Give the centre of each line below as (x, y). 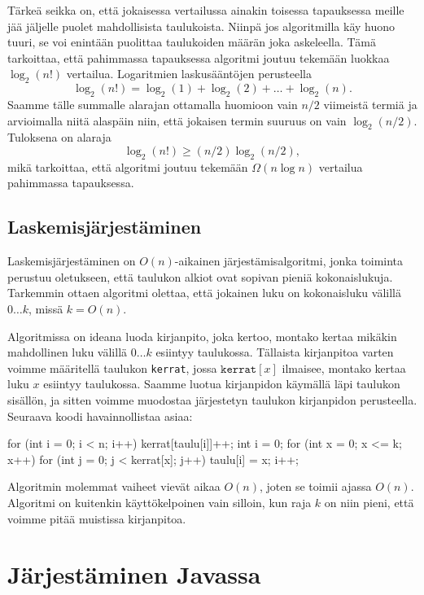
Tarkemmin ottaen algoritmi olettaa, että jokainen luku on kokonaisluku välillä (204, 293)
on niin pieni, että (369, 502)
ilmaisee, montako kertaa (344, 367)
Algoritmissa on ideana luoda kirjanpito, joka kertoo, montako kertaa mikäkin (202, 336)
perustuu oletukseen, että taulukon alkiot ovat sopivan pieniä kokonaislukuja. (200, 276)
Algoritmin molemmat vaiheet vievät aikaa (114, 486)
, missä (46, 308)
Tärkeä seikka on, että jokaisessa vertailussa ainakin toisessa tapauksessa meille (206, 10)
